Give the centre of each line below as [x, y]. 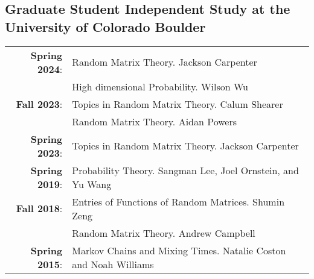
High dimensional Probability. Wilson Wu [160, 86]
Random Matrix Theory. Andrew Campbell [164, 233]
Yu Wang [92, 184]
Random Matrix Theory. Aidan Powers [154, 121]
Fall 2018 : [39, 208]
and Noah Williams [113, 264]
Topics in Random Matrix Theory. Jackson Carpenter [185, 146]
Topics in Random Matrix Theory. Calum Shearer [178, 104]
